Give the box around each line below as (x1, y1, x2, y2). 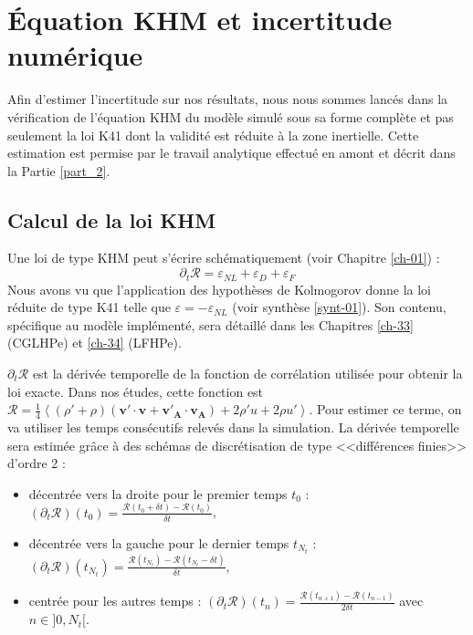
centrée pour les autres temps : (28, 591, 202, 610)
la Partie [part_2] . (7, 161, 110, 180)
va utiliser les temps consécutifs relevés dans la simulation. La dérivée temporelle (7, 417, 459, 436)
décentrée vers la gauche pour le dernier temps (28, 533, 289, 552)
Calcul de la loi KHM (7, 205, 216, 234)
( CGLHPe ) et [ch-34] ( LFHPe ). (7, 333, 182, 352)
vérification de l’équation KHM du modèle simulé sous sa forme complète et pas (7, 107, 454, 126)
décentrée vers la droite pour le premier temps (28, 484, 288, 503)
